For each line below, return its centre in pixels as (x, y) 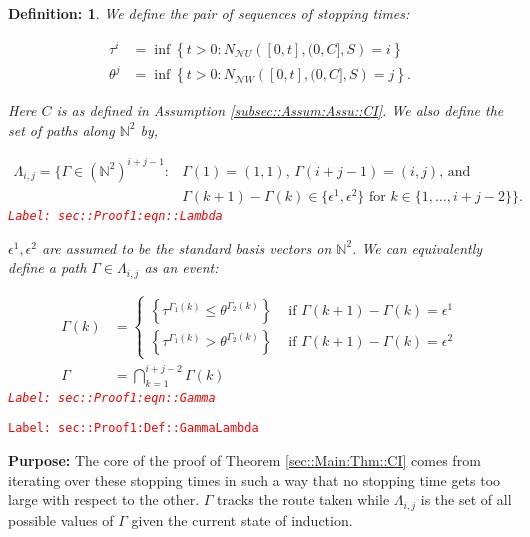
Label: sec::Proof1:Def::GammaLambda (133, 428)
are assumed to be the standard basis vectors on (186, 247)
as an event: (181, 267)
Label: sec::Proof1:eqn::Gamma (112, 397)
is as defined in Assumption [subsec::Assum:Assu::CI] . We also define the (280, 110)
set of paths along (61, 129)
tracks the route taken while (303, 499)
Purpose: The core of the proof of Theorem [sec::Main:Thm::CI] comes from (244, 459)
